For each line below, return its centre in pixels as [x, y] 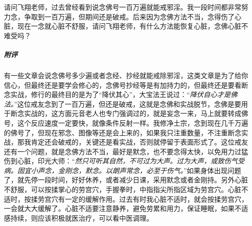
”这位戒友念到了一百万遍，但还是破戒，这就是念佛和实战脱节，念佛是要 [128, 104]
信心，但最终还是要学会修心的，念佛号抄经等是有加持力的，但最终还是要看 [123, 85]
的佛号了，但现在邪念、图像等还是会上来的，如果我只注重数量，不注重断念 [123, 132]
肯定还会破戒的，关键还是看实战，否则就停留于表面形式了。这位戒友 [139, 142]
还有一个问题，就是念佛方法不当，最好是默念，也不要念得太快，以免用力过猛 [126, 151]
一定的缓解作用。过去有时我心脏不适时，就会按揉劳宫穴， [156, 199]
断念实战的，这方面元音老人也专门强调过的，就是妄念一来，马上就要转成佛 [129, 113]
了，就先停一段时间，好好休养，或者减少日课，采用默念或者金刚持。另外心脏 [126, 180]
